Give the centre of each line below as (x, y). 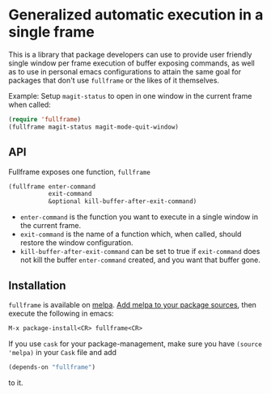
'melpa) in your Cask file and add (63, 352)
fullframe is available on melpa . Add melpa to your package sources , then (133, 304)
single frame (51, 32)
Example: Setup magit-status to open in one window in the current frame (130, 95)
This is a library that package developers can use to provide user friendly (130, 54)
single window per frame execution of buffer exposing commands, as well (131, 63)
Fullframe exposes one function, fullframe (80, 172)
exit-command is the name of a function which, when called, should (131, 234)
